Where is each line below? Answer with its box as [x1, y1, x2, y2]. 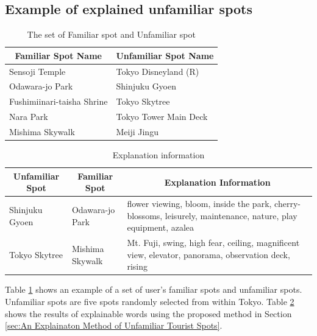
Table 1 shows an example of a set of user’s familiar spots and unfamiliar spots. [5, 283, 302, 296]
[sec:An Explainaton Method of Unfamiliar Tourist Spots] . [5, 319, 223, 332]
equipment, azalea [127, 221, 194, 234]
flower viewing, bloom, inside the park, [127, 197, 272, 210]
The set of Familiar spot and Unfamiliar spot [27, 28, 196, 41]
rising [127, 260, 148, 273]
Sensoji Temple [9, 65, 66, 77]
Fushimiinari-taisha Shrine [9, 95, 108, 108]
